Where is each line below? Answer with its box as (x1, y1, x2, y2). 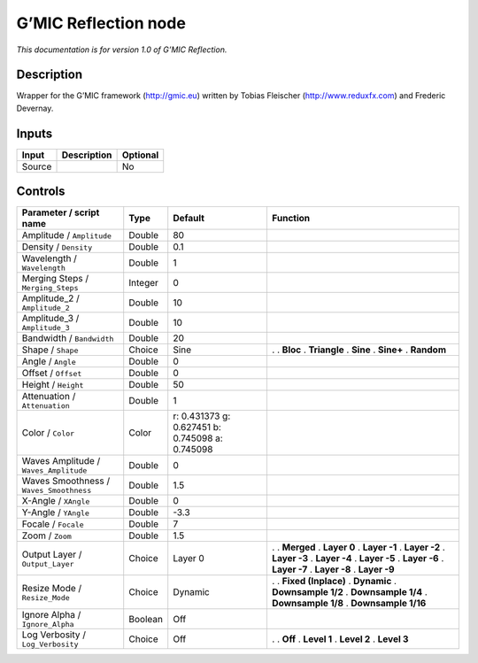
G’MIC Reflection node (16, 13, 186, 33)
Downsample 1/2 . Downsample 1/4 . (271, 586, 428, 598)
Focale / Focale (21, 518, 84, 530)
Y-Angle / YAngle (21, 506, 90, 519)
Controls (16, 184, 66, 199)
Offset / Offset (21, 367, 82, 380)
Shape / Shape (21, 343, 79, 356)
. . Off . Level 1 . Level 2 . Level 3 (271, 633, 409, 645)
